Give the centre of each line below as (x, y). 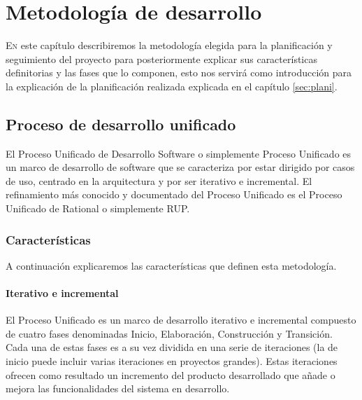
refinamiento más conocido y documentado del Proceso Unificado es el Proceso (174, 194)
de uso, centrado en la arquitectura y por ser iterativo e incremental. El (159, 180)
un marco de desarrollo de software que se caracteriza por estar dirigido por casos (180, 167)
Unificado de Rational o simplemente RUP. (98, 208)
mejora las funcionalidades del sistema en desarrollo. (118, 388)
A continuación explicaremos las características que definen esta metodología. (171, 265)
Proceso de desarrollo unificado (121, 124)
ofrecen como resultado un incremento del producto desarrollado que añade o (171, 374)
